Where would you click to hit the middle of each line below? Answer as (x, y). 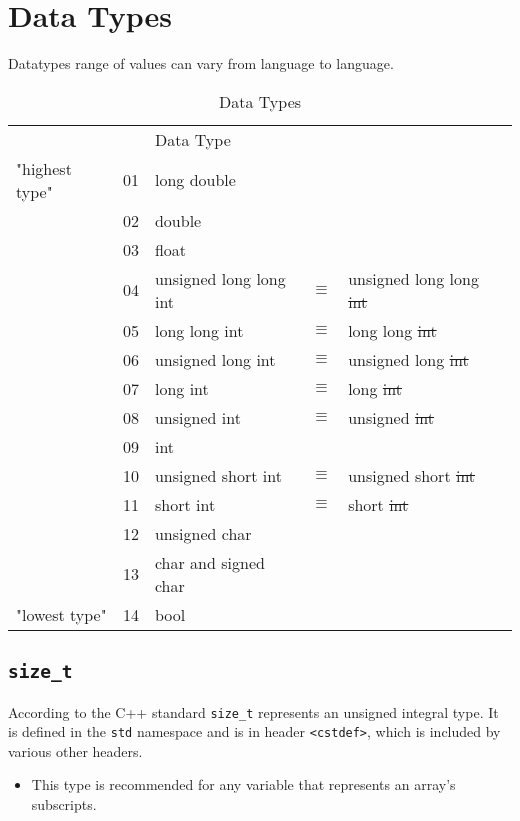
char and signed (209, 562)
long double (195, 180)
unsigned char (203, 533)
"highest (44, 168)
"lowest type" (61, 614)
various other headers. (75, 750)
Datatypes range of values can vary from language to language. (201, 63)
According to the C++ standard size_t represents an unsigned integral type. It (253, 711)
